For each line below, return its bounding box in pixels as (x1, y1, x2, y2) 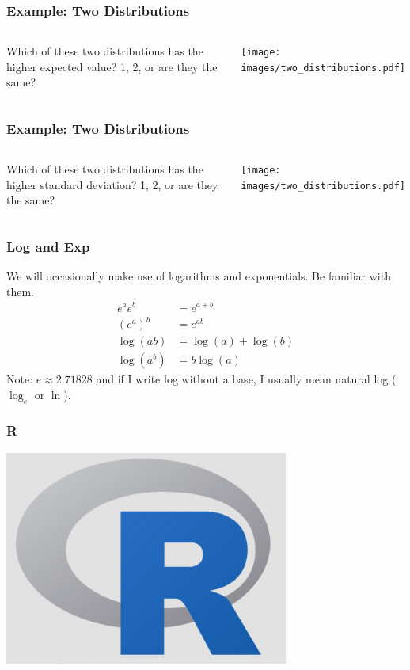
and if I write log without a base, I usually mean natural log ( (96, 371, 397, 387)
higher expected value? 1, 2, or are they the (6, 58, 218, 74)
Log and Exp (6, 236, 90, 256)
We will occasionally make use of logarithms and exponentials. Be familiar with (6, 268, 391, 284)
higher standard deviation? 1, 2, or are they (6, 176, 218, 192)
